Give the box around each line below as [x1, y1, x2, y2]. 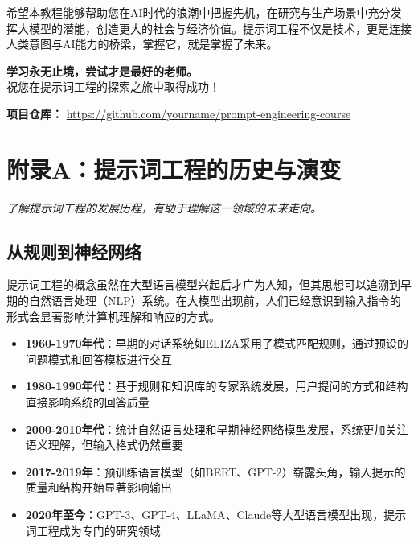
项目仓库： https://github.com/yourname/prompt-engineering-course [6, 105, 351, 122]
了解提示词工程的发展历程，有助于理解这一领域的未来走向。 [6, 199, 322, 216]
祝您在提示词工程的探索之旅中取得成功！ [6, 78, 220, 95]
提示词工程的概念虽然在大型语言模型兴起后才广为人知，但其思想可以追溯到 [6, 276, 400, 293]
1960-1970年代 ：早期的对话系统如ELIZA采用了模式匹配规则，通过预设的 [25, 335, 408, 352]
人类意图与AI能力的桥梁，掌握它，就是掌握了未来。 [6, 35, 278, 52]
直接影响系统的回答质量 [25, 394, 150, 410]
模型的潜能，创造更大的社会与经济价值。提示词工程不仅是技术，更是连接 [28, 19, 412, 36]
